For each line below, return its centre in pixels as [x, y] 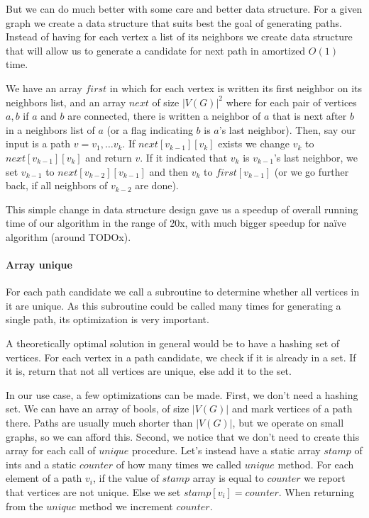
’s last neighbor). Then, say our [287, 129]
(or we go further [312, 171]
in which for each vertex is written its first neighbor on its [236, 88]
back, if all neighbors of [57, 185]
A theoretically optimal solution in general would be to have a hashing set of [173, 343]
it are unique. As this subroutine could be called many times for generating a [174, 305]
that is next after [309, 116]
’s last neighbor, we [315, 157]
